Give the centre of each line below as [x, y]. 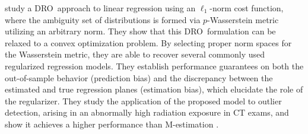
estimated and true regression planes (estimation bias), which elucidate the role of [154, 89]
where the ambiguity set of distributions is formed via [103, 19]
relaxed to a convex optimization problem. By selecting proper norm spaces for [148, 42]
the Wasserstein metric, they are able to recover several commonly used [135, 54]
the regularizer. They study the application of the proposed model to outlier [143, 100]
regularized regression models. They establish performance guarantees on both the [154, 66]
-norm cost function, [247, 8]
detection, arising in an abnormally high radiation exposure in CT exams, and [147, 112]
